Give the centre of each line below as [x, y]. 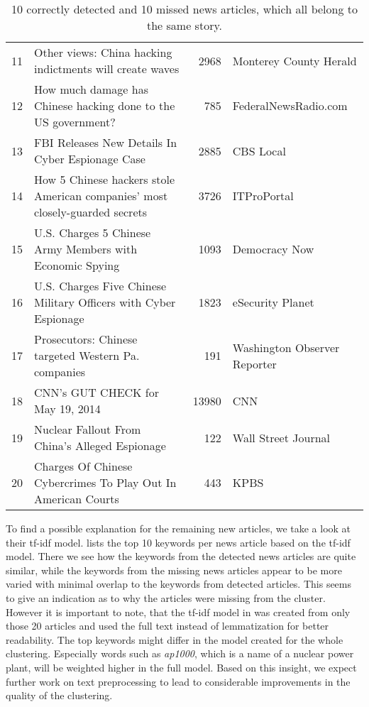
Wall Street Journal [281, 437]
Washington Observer [286, 347]
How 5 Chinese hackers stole [105, 179]
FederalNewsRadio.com [290, 105]
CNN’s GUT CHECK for [97, 392]
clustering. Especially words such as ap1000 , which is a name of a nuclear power [180, 653]
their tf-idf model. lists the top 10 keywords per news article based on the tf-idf [178, 542]
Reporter [254, 363]
